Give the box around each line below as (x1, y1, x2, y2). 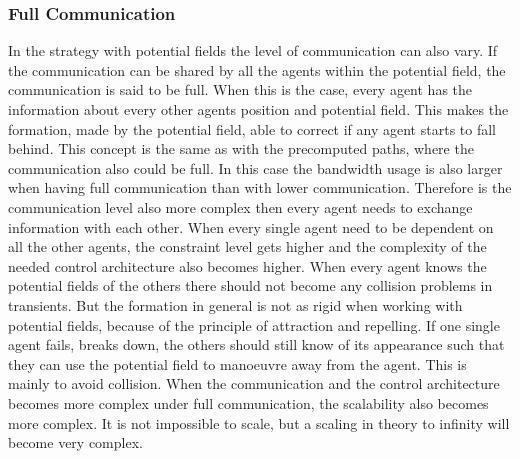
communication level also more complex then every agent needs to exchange (8, 196, 473, 217)
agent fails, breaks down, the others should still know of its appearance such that (8, 334, 505, 355)
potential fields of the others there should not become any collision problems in (8, 275, 493, 296)
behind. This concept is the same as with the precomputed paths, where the (8, 138, 474, 159)
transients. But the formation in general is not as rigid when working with (8, 294, 463, 315)
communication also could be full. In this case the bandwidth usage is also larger (8, 157, 503, 178)
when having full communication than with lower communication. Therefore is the (8, 177, 512, 198)
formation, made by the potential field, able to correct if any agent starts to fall (8, 118, 496, 139)
